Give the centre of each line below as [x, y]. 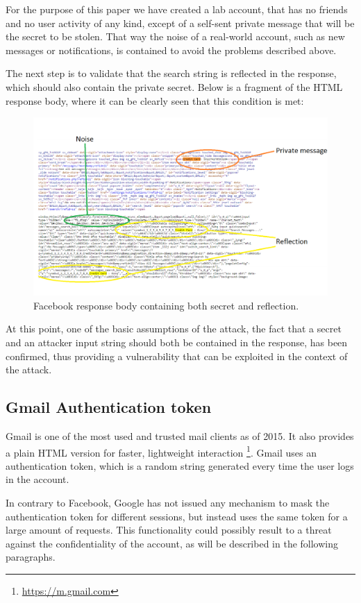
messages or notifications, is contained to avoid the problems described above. [171, 50]
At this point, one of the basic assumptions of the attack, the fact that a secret [174, 329]
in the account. [37, 479]
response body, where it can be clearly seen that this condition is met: [155, 100]
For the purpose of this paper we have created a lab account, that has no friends [177, 9]
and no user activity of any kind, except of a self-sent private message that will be [180, 23]
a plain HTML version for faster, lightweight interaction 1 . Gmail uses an [161, 451]
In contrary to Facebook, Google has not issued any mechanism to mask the [168, 503]
